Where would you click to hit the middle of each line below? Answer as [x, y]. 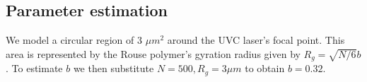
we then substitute [113, 68]
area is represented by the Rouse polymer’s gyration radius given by [153, 53]
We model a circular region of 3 [74, 40]
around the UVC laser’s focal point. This [256, 40]
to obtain [265, 68]
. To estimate [34, 68]
